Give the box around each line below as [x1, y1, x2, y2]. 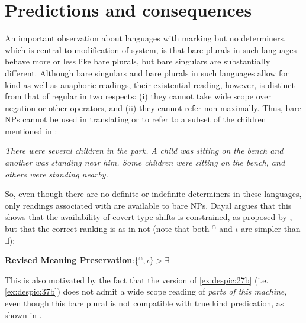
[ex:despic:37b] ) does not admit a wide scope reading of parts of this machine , [5, 285, 287, 298]
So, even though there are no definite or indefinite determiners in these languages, [5, 188, 302, 200]
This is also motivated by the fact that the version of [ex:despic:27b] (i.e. [5, 273, 269, 286]
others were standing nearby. [5, 167, 108, 180]
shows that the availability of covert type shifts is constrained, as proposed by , [5, 211, 292, 223]
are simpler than [241, 222, 301, 235]
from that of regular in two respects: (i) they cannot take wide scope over [5, 90, 271, 102]
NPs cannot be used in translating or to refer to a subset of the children [5, 113, 266, 125]
